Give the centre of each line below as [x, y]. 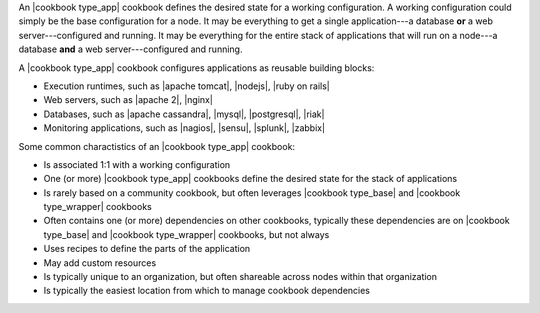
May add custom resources [100, 262]
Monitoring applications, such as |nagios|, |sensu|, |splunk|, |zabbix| [184, 128]
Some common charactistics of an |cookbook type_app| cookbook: [156, 146]
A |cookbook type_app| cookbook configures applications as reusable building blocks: [196, 67]
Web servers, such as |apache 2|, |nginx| [128, 100]
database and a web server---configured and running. [130, 49]
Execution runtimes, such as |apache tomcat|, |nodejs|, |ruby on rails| [186, 86]
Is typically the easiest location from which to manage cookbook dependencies [206, 291]
